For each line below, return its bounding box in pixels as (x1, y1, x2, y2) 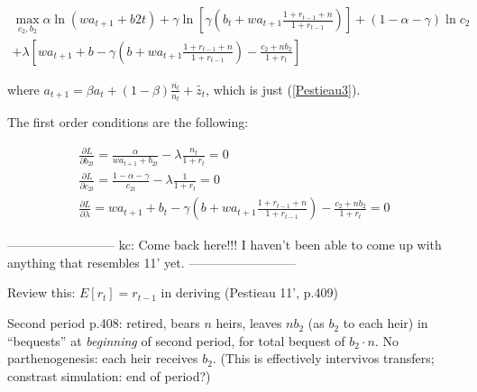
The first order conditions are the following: (7, 113, 249, 132)
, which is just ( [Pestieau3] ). (206, 79, 361, 98)
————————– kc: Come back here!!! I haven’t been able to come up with (7, 235, 442, 254)
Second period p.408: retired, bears (7, 314, 200, 333)
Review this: (7, 283, 76, 302)
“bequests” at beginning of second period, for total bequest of (7, 331, 345, 350)
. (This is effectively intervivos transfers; (212, 349, 435, 368)
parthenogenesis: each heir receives (7, 349, 198, 368)
